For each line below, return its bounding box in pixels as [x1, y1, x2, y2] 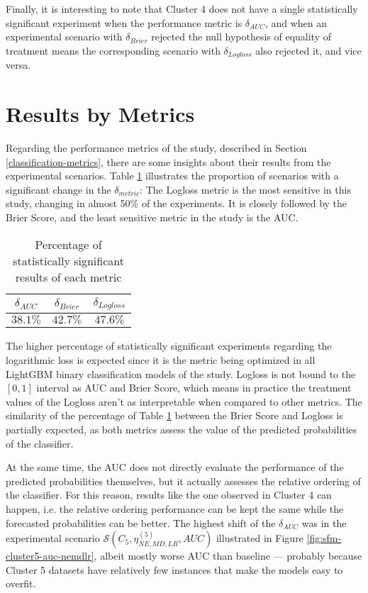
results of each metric [15, 268, 122, 285]
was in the [301, 515, 347, 530]
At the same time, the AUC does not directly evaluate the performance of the [6, 460, 344, 475]
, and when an [264, 15, 328, 30]
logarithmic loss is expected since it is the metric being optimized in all [6, 353, 316, 367]
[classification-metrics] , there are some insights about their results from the [6, 154, 331, 169]
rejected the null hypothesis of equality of [151, 29, 332, 44]
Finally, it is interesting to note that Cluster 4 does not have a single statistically [6, 1, 358, 16]
